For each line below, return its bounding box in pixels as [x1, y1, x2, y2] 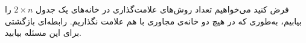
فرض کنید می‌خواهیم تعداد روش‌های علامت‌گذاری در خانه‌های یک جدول [35, 3, 289, 15]
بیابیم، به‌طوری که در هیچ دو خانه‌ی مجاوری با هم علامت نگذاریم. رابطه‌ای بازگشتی [5, 14, 302, 27]
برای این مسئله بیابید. [5, 26, 82, 39]
